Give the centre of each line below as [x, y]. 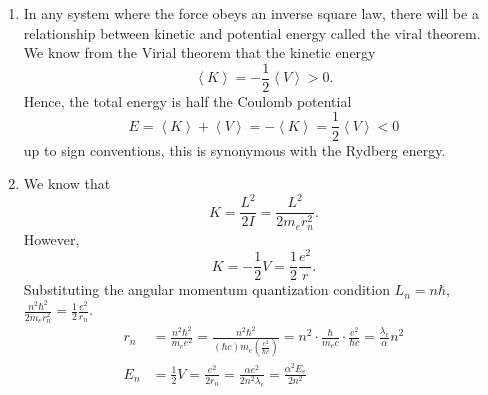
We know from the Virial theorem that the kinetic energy [199, 52]
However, [51, 238]
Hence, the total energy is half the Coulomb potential [187, 100]
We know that [67, 183]
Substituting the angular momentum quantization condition [206, 289]
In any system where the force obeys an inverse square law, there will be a [251, 13]
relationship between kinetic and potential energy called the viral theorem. [252, 32]
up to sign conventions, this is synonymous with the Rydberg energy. [234, 149]
